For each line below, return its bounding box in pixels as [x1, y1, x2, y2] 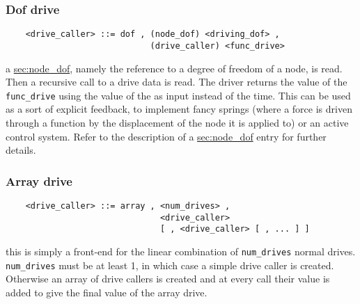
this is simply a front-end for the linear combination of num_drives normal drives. [6, 243, 356, 258]
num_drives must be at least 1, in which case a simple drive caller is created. [6, 257, 334, 272]
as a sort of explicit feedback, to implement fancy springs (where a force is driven [6, 102, 352, 116]
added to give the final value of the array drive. [6, 285, 208, 299]
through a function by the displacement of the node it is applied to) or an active [6, 115, 349, 129]
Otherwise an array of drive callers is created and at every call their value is [6, 271, 330, 286]
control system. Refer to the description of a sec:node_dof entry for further [6, 129, 327, 143]
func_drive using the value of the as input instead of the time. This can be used [6, 88, 351, 102]
